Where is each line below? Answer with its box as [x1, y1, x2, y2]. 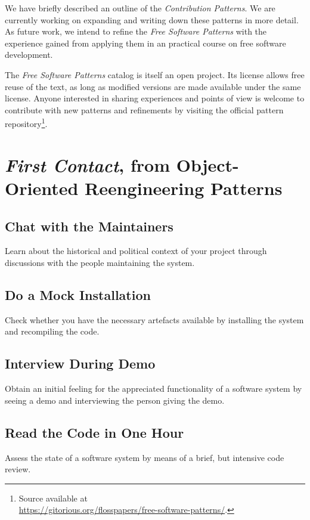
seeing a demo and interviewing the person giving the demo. [5, 394, 225, 406]
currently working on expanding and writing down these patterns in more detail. [5, 13, 299, 26]
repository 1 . [5, 116, 48, 129]
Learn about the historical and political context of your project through [5, 244, 267, 257]
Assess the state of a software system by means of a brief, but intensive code [5, 451, 284, 463]
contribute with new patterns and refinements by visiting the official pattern [5, 103, 284, 116]
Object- [176, 152, 239, 177]
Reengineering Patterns [85, 175, 283, 200]
